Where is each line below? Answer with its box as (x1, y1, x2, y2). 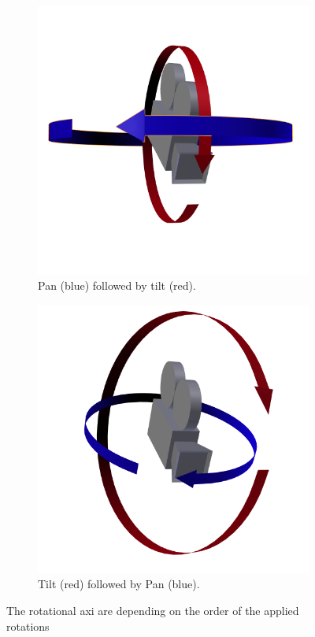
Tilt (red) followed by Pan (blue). (38, 576, 200, 592)
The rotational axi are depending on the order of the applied (6, 602, 299, 619)
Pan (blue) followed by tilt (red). (38, 277, 196, 294)
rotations (6, 617, 50, 634)
